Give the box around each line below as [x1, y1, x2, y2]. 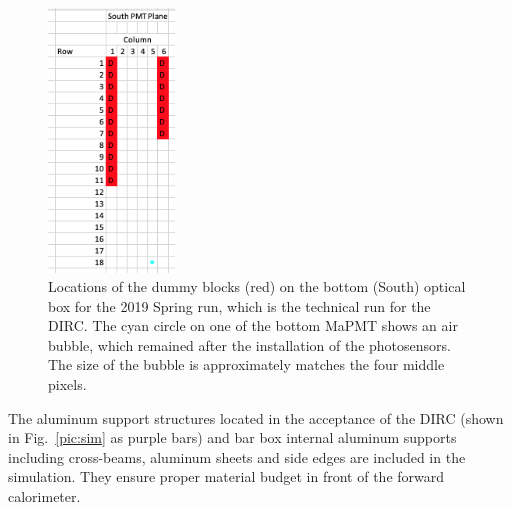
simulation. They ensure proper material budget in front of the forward [8, 466, 445, 487]
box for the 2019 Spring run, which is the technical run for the [48, 295, 431, 316]
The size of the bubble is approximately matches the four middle [48, 354, 445, 375]
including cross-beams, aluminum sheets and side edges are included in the [8, 446, 466, 467]
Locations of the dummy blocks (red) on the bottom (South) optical [48, 276, 466, 297]
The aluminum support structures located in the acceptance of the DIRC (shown [8, 407, 504, 428]
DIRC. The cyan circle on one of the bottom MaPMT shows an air [48, 315, 458, 336]
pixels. [48, 374, 87, 395]
